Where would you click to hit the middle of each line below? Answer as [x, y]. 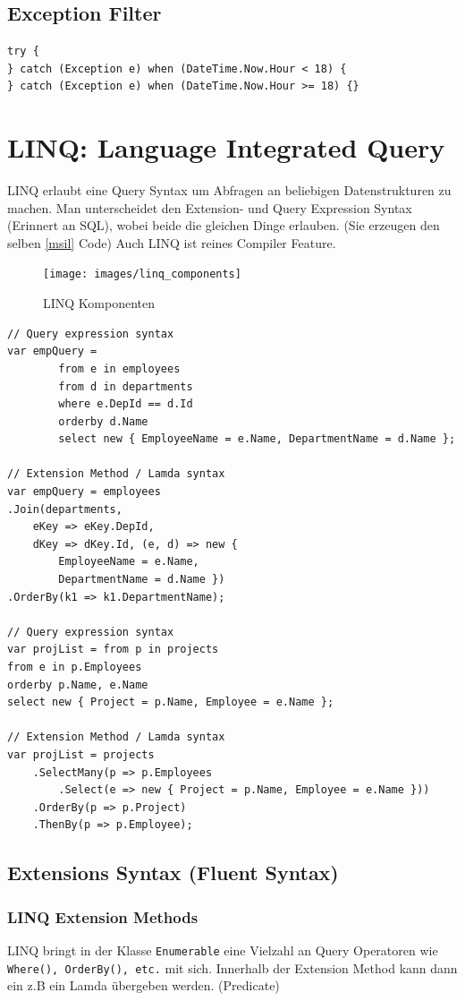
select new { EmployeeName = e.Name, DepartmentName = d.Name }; [257, 439]
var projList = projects [81, 754]
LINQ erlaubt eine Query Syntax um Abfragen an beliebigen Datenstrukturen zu [229, 190]
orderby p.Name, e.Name [78, 684]
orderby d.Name [103, 421]
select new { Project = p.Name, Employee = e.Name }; [171, 702]
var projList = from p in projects [113, 650]
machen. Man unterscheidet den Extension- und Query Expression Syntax [210, 207]
